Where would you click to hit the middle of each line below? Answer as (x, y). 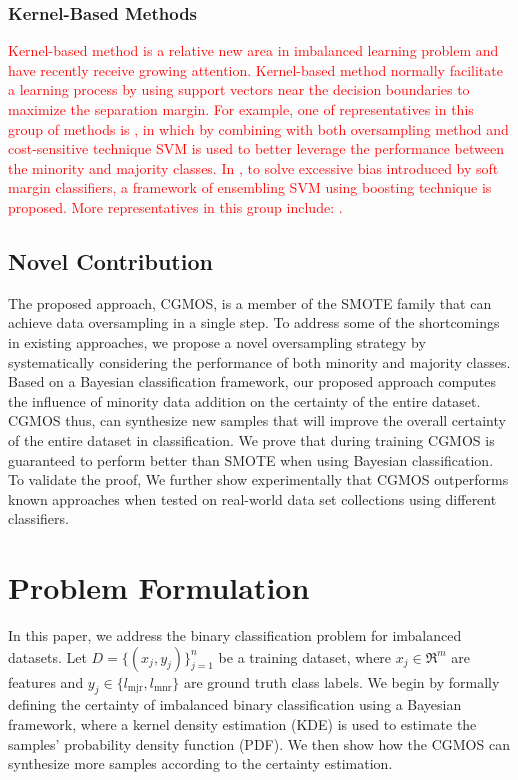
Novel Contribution (110, 260)
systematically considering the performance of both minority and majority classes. (259, 361)
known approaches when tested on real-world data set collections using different (252, 498)
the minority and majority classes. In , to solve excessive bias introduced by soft (253, 167)
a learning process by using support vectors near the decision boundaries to (239, 89)
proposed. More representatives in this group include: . (175, 206)
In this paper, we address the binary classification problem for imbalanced (235, 635)
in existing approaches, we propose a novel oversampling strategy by (217, 341)
